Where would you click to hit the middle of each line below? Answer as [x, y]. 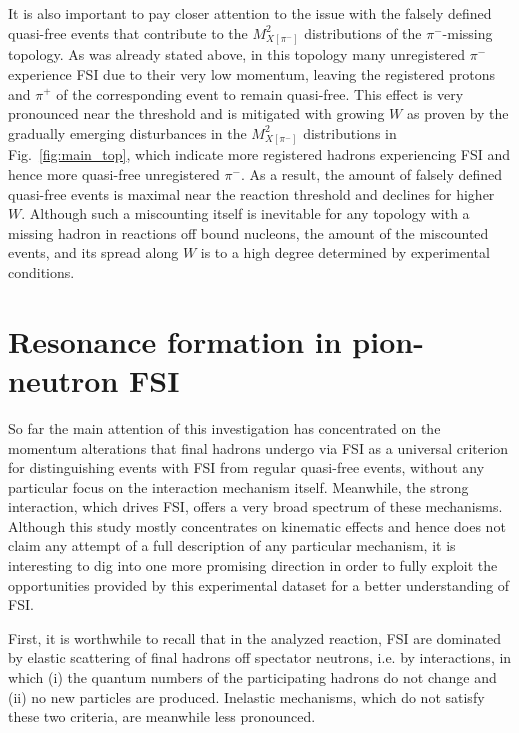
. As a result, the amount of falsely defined [371, 174]
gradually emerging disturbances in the [127, 132]
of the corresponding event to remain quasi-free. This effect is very [260, 93]
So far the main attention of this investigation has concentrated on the [224, 427]
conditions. [41, 272]
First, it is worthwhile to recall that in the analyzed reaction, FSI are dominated [255, 637]
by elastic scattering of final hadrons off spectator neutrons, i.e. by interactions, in [260, 657]
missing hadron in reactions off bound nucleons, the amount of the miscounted [248, 232]
